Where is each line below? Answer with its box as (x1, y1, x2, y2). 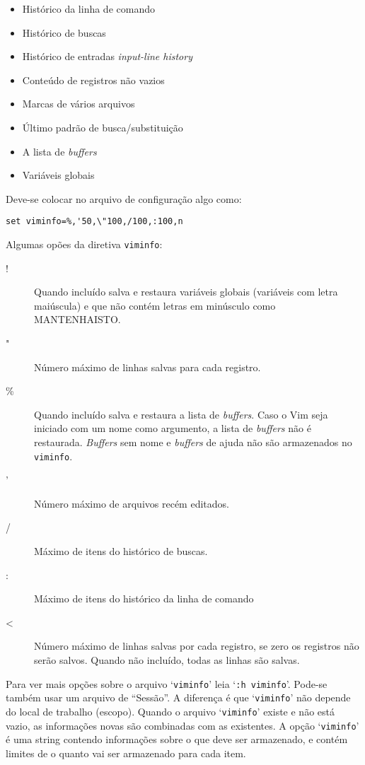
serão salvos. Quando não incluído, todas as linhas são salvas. (34, 653, 300, 667)
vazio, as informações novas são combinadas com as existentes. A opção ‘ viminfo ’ (6, 718, 359, 732)
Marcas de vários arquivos (22, 96, 135, 111)
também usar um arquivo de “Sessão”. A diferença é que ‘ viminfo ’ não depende (6, 690, 351, 705)
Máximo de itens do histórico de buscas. (34, 544, 208, 559)
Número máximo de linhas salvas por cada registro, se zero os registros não (34, 638, 359, 653)
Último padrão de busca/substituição (22, 119, 183, 134)
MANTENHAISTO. (34, 312, 121, 327)
